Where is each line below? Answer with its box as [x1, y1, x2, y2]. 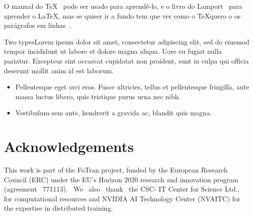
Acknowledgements [4, 136, 134, 156]
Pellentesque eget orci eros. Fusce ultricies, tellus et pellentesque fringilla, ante [15, 82, 250, 92]
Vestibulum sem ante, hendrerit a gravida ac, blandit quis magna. [15, 108, 212, 118]
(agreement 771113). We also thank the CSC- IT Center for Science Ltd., [4, 184, 239, 194]
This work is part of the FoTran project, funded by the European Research [4, 165, 228, 175]
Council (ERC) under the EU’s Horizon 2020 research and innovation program [4, 174, 238, 184]
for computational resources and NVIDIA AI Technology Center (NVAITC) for [4, 193, 241, 203]
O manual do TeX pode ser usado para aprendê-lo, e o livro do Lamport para [4, 1, 242, 11]
